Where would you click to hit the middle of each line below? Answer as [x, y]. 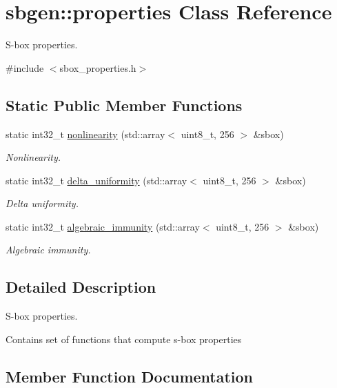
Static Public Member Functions [124, 105]
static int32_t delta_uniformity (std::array [96, 180]
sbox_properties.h [98, 67]
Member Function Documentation [130, 376]
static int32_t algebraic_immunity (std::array [103, 226]
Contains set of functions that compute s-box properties [124, 339]
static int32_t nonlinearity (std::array [85, 134]
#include [25, 67]
